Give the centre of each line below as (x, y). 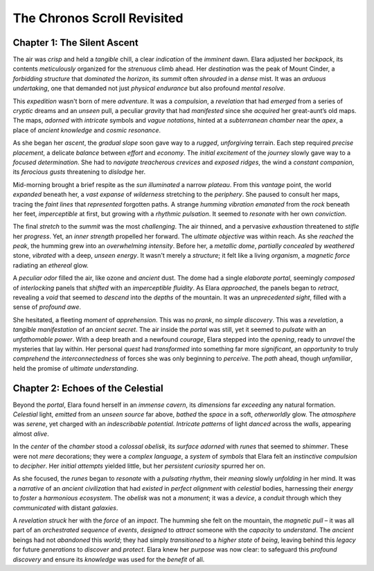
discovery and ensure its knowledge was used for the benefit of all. (109, 559)
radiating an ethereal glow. (51, 265)
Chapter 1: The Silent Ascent (75, 43)
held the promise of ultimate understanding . (75, 368)
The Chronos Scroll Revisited (98, 18)
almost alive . (31, 434)
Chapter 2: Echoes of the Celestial (88, 388)
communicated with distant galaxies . (65, 508)
